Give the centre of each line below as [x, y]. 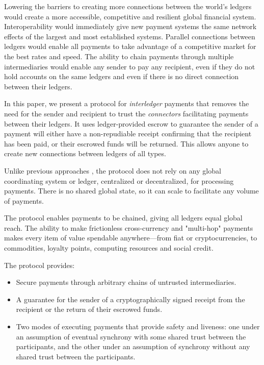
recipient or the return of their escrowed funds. [89, 309]
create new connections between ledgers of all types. [85, 153]
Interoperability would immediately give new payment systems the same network [130, 26]
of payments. [24, 200]
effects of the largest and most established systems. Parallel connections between [130, 36]
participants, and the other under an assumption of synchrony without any [133, 346]
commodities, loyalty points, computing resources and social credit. [109, 248]
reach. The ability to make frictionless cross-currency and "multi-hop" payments [129, 227]
